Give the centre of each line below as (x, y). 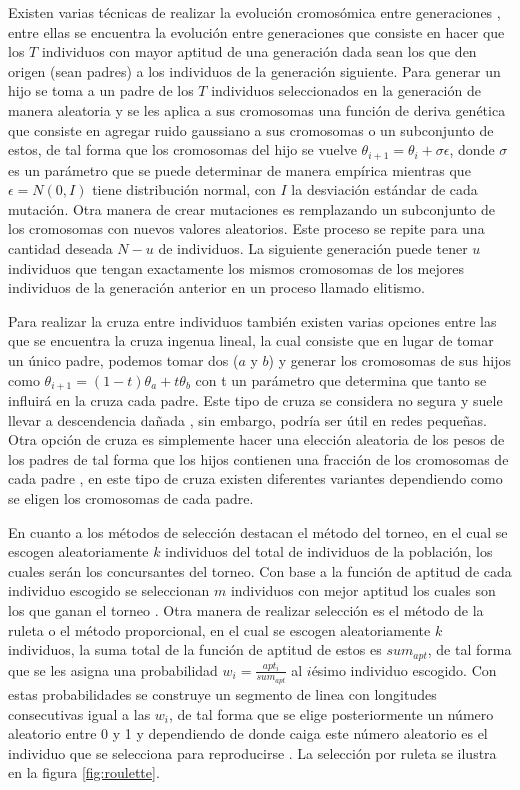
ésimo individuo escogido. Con (404, 669)
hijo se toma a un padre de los (101, 90)
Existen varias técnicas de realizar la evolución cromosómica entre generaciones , (254, 12)
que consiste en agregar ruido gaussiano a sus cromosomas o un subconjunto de (251, 129)
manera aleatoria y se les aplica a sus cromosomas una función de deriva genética (257, 109)
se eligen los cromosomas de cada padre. (131, 497)
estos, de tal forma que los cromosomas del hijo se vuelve (182, 149)
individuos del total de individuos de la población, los (329, 551)
